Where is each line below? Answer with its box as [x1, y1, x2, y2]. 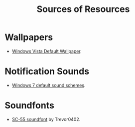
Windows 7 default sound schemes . [11, 82, 86, 88]
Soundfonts [4, 100, 54, 111]
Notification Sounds [4, 66, 90, 77]
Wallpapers [4, 31, 53, 43]
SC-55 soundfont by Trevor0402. [11, 116, 81, 122]
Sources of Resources [36, 3, 130, 15]
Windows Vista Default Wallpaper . [11, 48, 82, 54]
